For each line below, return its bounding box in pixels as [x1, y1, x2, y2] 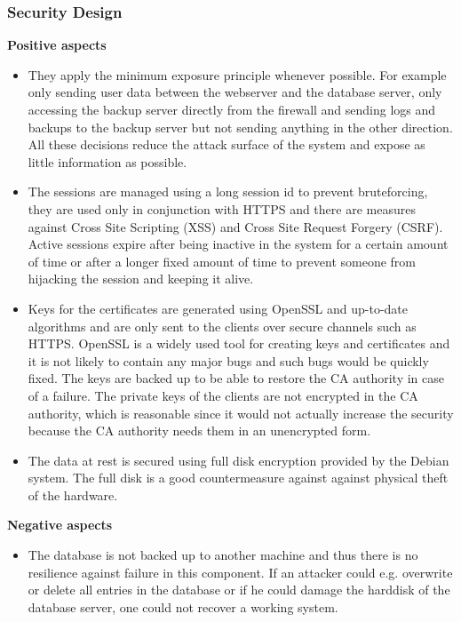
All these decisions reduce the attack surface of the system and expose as [28, 135, 425, 154]
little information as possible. [28, 152, 187, 171]
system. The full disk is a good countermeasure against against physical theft [28, 468, 449, 487]
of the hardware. [28, 485, 118, 504]
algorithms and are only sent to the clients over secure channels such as [28, 316, 417, 335]
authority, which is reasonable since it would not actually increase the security [28, 403, 454, 422]
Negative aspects [7, 515, 113, 534]
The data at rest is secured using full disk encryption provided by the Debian [28, 451, 449, 469]
